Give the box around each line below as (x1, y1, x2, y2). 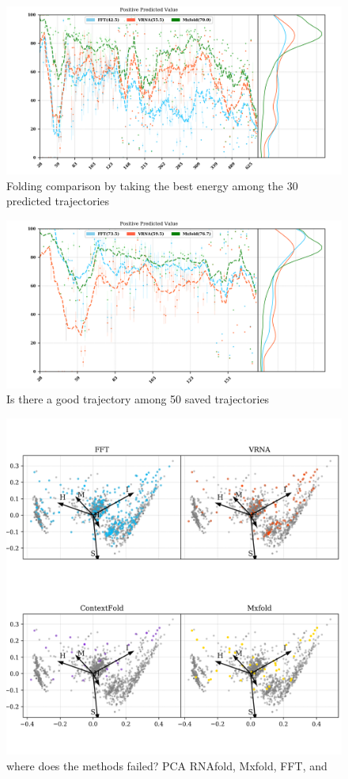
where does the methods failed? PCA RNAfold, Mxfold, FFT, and (6, 757, 327, 773)
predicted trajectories (6, 193, 110, 209)
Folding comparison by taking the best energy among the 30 (6, 177, 298, 193)
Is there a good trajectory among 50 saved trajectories (6, 391, 270, 407)
